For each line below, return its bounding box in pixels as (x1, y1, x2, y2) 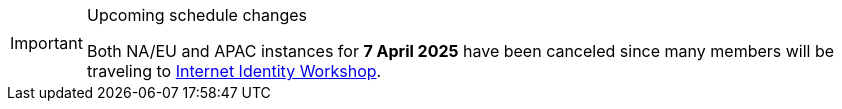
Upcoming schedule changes (86, 5, 308, 25)
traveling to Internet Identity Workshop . (86, 61, 382, 81)
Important (10, 33, 83, 53)
